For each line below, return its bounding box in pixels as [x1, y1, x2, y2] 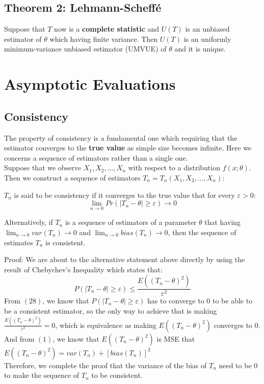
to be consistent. [91, 370, 143, 380]
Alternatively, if [4, 217, 53, 227]
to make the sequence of [4, 370, 80, 380]
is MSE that [156, 333, 195, 344]
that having [204, 217, 241, 227]
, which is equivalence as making [55, 319, 156, 330]
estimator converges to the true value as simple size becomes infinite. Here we [4, 142, 252, 153]
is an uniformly [183, 33, 231, 44]
